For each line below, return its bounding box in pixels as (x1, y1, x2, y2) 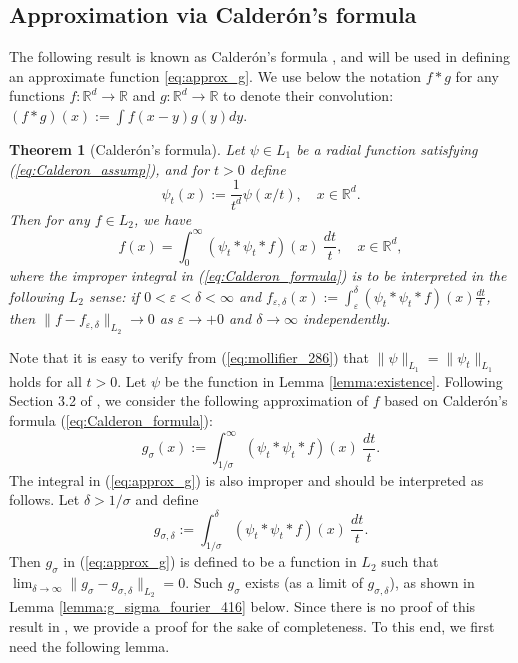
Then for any (9, 208, 90, 229)
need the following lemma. (9, 635, 170, 656)
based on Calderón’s (384, 390, 508, 411)
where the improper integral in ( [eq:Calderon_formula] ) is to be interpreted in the (9, 265, 507, 286)
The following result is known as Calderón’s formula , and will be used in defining (9, 46, 511, 67)
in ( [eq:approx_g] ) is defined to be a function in (63, 551, 357, 572)
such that (381, 551, 439, 572)
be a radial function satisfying (296, 138, 478, 159)
